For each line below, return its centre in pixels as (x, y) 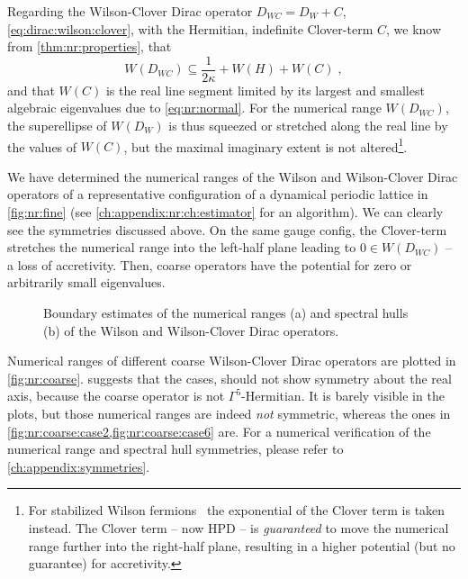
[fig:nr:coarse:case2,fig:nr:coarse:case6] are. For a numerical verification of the (219, 431)
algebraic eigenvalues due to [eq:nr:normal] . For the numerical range (194, 108)
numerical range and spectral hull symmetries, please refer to (175, 449)
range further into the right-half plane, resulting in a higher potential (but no (242, 545)
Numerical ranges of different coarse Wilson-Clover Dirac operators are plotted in (232, 361)
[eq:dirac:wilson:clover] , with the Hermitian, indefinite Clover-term (190, 28)
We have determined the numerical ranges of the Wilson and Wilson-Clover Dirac (233, 176)
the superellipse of (57, 126)
